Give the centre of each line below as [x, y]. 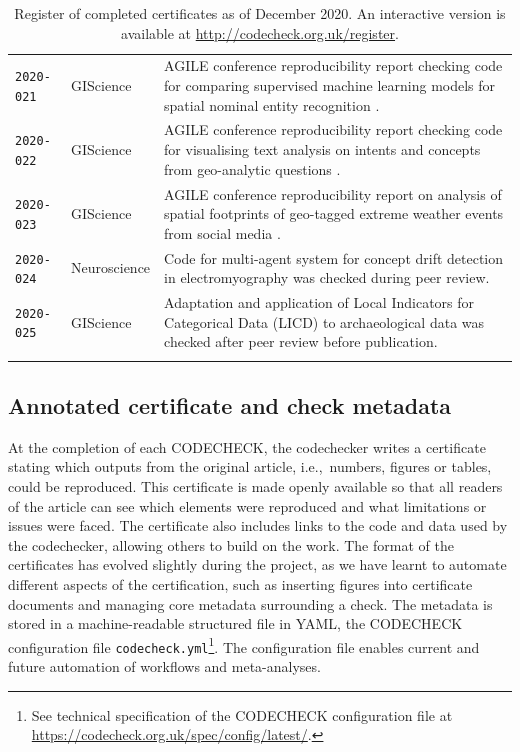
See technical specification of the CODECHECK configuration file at [242, 714]
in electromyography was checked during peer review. [327, 277]
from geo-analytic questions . [252, 168]
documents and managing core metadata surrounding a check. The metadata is [250, 603]
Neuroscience [111, 267]
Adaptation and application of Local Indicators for [319, 302]
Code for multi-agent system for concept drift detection [334, 257]
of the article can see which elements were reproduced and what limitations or [247, 505]
